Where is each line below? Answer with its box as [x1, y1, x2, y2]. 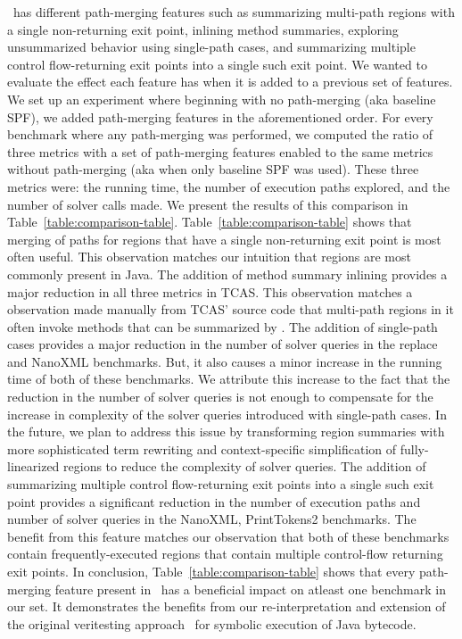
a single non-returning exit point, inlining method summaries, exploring [7, 20, 399, 38]
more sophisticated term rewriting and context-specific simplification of [7, 439, 397, 458]
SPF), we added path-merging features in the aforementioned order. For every [7, 107, 433, 126]
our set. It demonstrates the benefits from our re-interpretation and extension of [7, 597, 446, 616]
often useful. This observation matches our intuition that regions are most [7, 247, 411, 266]
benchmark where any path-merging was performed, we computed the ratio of [7, 125, 433, 144]
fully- [400, 439, 429, 458]
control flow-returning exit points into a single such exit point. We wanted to [7, 54, 427, 73]
